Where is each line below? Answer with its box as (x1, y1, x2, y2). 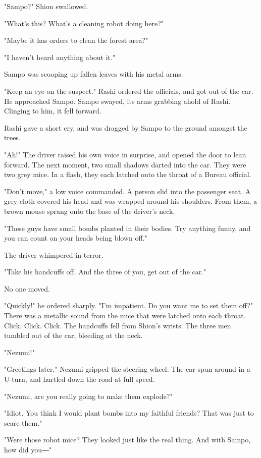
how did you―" (4, 444, 52, 454)
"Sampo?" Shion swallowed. (4, 1, 88, 11)
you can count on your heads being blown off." (4, 233, 147, 243)
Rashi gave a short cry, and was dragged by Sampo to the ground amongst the (4, 122, 247, 133)
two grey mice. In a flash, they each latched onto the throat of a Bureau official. (4, 169, 251, 180)
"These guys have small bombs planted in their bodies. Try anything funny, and (4, 222, 251, 233)
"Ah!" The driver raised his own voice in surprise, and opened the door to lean (4, 149, 246, 159)
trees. (4, 132, 21, 143)
